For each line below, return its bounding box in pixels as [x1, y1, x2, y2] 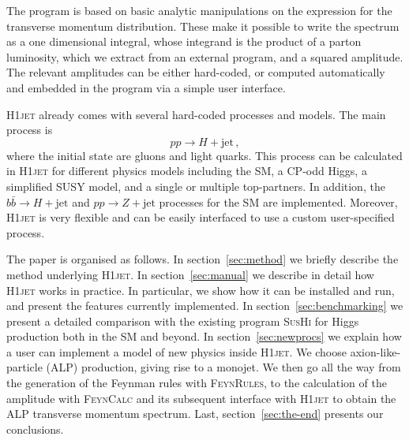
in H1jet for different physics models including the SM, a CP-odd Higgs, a [6, 162, 367, 179]
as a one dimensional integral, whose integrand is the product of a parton [6, 33, 362, 50]
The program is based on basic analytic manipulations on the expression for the [6, 2, 392, 18]
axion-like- [350, 343, 401, 360]
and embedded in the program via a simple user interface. [6, 79, 286, 95]
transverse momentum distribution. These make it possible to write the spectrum [6, 17, 400, 34]
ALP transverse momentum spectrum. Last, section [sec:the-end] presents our [6, 405, 384, 422]
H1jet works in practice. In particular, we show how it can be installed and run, [6, 282, 395, 298]
